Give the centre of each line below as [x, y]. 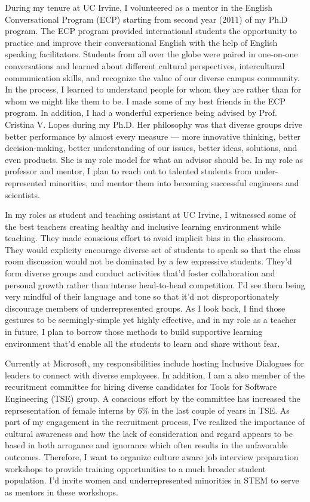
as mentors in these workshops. [62, 492]
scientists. [22, 194]
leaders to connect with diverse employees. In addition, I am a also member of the [155, 375]
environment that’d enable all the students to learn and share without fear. [142, 343]
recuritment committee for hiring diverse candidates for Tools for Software [141, 386]
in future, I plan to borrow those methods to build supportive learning [134, 332]
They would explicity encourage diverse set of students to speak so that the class [153, 249]
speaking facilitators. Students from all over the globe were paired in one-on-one [151, 54]
